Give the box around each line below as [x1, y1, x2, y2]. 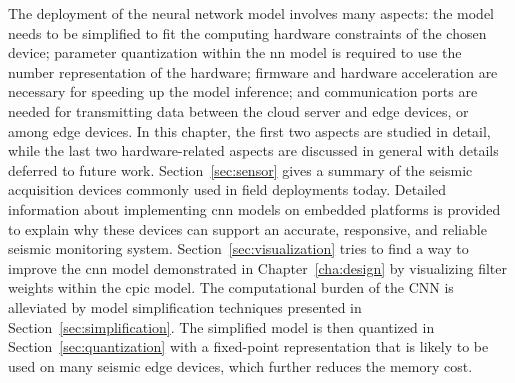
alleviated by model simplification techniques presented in [8, 296, 362, 317]
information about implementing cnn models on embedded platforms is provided [8, 198, 501, 219]
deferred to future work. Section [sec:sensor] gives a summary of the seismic [8, 159, 473, 180]
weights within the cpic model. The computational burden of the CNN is [8, 277, 454, 298]
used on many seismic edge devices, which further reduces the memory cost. [8, 355, 473, 376]
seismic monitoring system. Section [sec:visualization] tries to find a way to [8, 238, 469, 259]
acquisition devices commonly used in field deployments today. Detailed [8, 179, 447, 200]
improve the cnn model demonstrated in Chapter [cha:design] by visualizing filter [8, 257, 507, 278]
